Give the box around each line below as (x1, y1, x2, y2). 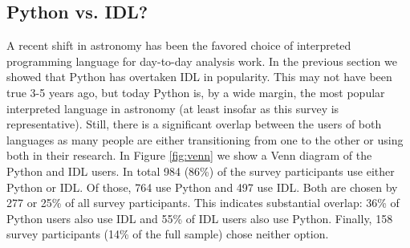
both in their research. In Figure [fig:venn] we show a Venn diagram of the (6, 147, 372, 164)
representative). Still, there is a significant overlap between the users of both (6, 116, 382, 132)
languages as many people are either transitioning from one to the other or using (6, 131, 404, 148)
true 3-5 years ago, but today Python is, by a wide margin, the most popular (6, 83, 385, 100)
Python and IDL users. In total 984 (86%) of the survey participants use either (6, 162, 395, 179)
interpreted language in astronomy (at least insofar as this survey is (6, 100, 339, 116)
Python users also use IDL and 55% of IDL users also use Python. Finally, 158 (6, 209, 393, 226)
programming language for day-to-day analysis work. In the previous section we (6, 52, 398, 69)
